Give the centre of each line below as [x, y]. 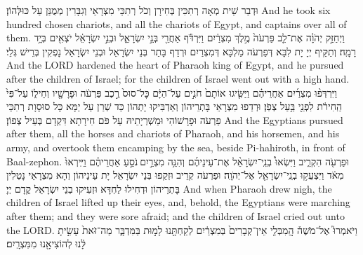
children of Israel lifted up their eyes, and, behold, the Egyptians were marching [178, 202]
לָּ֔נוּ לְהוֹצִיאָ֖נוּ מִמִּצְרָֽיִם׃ [46, 243]
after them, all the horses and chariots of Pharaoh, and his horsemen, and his [173, 133]
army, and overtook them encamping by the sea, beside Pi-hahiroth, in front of [176, 147]
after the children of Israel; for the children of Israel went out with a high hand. [178, 78]
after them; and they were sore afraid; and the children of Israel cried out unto [176, 215]
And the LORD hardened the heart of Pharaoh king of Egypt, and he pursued [175, 65]
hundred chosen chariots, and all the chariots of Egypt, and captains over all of [177, 23]
